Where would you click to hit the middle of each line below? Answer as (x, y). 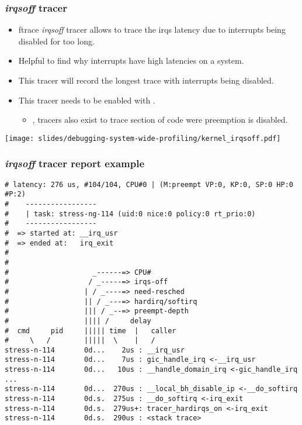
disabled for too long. (56, 41)
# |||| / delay (78, 321)
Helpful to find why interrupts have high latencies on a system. (131, 61)
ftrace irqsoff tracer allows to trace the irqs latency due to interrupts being (152, 30)
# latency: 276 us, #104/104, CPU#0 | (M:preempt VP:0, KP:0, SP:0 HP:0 (149, 184)
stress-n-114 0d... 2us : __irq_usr (95, 350)
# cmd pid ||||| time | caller (91, 331)
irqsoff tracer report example (75, 163)
